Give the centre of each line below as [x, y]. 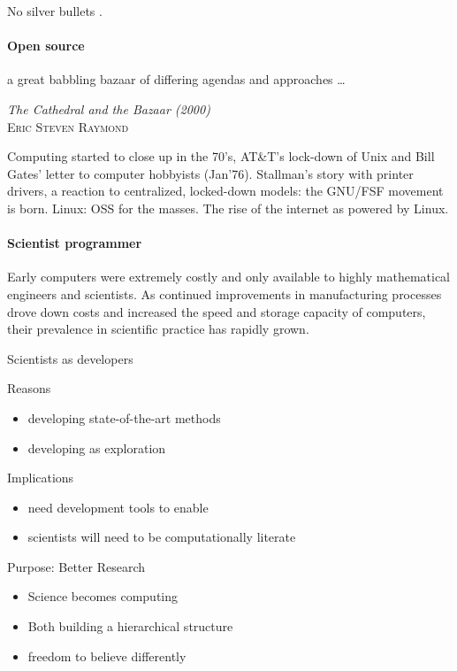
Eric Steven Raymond [68, 126]
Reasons [29, 388]
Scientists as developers [70, 358]
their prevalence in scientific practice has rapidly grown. [158, 329]
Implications [41, 478]
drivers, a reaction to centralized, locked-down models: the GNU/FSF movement [225, 191]
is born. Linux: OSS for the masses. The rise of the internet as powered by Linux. [228, 208]
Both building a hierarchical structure [130, 626]
